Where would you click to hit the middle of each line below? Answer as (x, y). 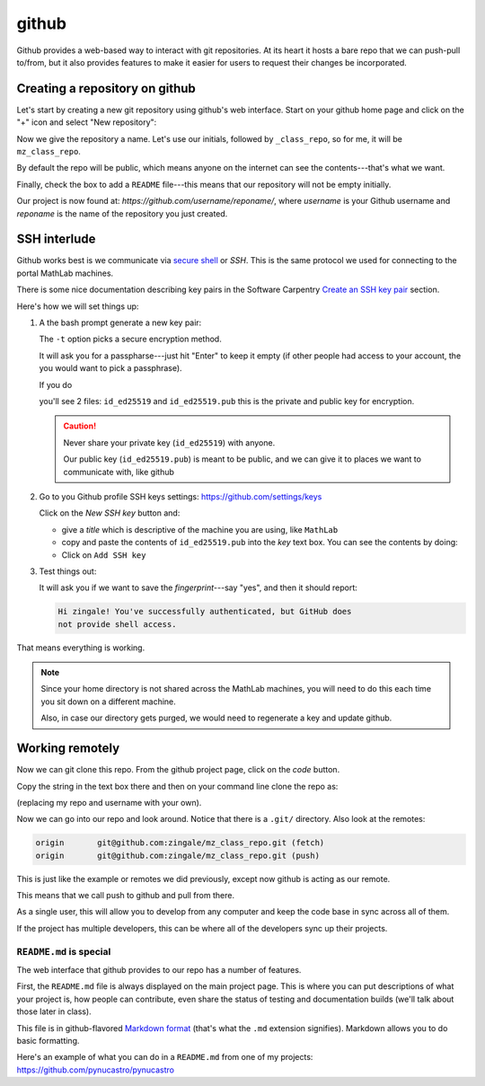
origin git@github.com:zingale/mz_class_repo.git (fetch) (180, 843)
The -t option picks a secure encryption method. (130, 339)
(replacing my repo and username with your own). (109, 802)
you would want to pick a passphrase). (111, 368)
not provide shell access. (117, 624)
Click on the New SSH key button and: (110, 513)
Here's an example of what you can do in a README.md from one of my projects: (165, 1057)
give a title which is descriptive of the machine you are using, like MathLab (200, 529)
